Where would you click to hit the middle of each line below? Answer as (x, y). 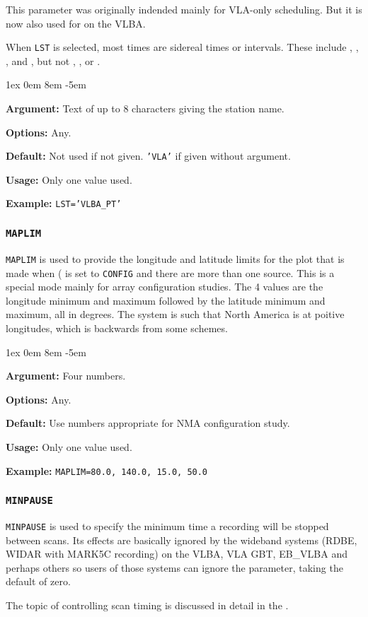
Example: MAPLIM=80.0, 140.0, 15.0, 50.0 (107, 470)
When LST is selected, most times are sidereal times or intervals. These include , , (182, 47)
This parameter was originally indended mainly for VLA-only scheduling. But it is (184, 9)
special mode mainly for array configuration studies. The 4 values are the (165, 287)
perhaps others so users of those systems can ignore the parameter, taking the (174, 567)
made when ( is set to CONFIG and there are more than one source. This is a (170, 272)
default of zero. (38, 581)
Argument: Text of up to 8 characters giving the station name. (145, 108)
